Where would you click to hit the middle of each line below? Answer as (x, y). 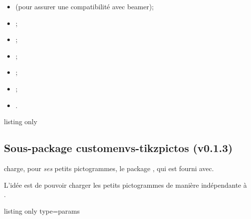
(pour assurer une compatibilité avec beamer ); (85, 6)
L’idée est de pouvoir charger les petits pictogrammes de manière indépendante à (125, 185)
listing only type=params (42, 210)
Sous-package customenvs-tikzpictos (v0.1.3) (118, 148)
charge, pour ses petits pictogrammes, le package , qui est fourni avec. (109, 168)
